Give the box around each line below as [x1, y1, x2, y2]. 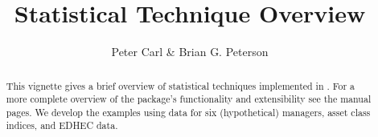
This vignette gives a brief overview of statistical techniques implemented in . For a [6, 79, 355, 92]
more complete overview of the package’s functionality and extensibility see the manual [6, 92, 372, 106]
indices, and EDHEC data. [6, 119, 118, 132]
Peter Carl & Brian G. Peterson [111, 43, 269, 60]
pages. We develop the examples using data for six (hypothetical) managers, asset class [6, 105, 371, 119]
